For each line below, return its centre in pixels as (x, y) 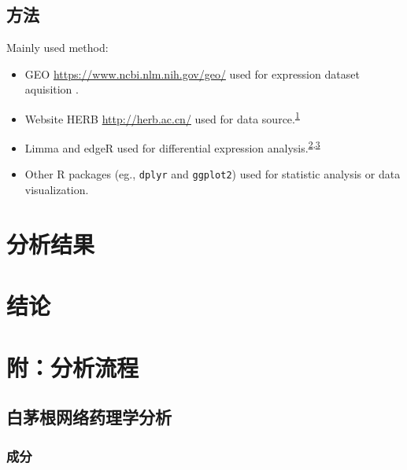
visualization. (57, 190)
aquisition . (52, 89)
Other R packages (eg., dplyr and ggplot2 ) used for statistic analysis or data (213, 174)
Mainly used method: (57, 48)
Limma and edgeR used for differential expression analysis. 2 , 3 (172, 147)
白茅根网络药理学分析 (89, 417)
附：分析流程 (73, 367)
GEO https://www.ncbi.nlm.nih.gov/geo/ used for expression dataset (192, 73)
